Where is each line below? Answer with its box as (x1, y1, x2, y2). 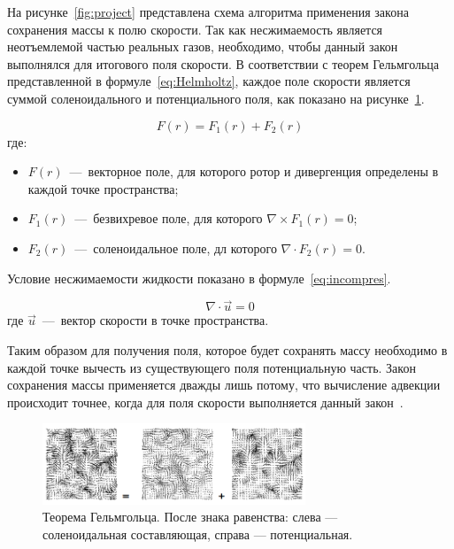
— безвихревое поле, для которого (74, 209, 263, 228)
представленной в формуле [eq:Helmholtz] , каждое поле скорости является (7, 72, 411, 90)
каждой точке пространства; (27, 179, 179, 197)
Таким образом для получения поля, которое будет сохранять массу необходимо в (7, 340, 448, 359)
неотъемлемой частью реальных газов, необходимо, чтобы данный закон (7, 37, 398, 56)
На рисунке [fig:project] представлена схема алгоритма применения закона (7, 3, 409, 20)
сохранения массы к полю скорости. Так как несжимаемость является (7, 19, 383, 38)
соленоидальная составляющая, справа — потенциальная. (42, 525, 353, 544)
